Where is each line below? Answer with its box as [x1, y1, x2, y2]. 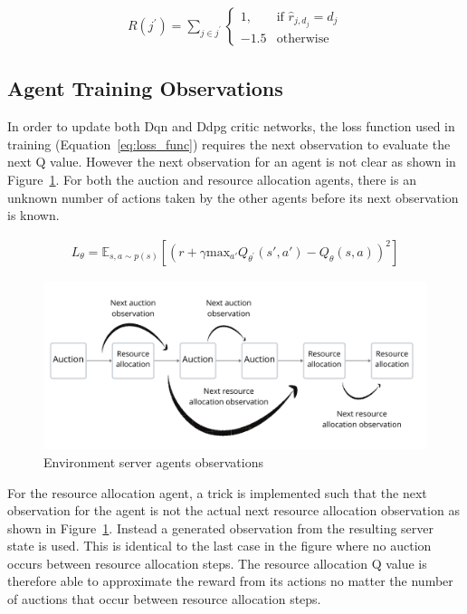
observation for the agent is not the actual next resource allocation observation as [7, 501, 460, 520]
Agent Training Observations [7, 74, 283, 102]
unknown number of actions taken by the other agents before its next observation [7, 187, 459, 206]
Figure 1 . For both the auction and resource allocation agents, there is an [7, 170, 416, 189]
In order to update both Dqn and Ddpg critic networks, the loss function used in [7, 117, 455, 136]
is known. [7, 206, 60, 225]
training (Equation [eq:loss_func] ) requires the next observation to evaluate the [7, 134, 451, 153]
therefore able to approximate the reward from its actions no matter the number [7, 571, 453, 590]
